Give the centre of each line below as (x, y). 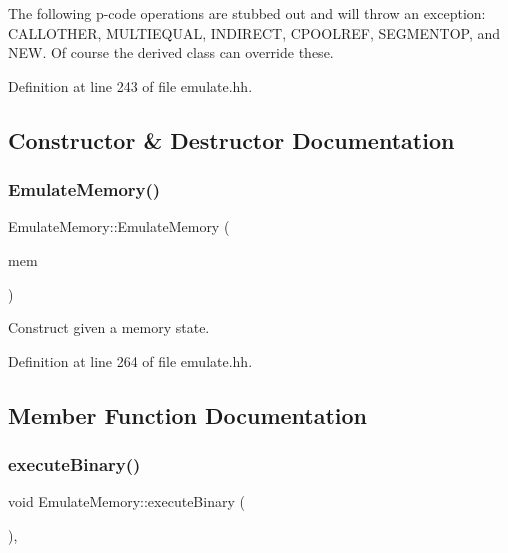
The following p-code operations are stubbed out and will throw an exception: (247, 13)
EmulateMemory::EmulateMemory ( (119, 226)
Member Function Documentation (188, 414)
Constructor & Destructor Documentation (231, 139)
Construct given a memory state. (109, 327)
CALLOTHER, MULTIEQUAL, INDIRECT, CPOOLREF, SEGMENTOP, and (254, 32)
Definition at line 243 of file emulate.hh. (130, 85)
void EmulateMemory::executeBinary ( (126, 501)
